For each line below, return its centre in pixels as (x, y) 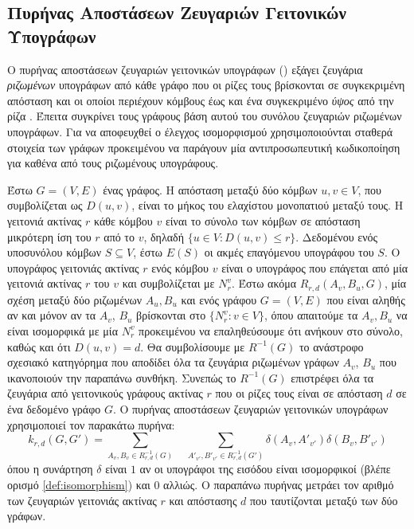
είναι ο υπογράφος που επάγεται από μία (315, 267)
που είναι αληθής (366, 299)
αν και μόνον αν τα (52, 315)
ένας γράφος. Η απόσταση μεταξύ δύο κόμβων (210, 189)
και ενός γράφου (219, 299)
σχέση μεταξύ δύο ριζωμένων (75, 299)
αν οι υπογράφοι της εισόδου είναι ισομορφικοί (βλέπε (265, 469)
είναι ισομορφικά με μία (62, 330)
